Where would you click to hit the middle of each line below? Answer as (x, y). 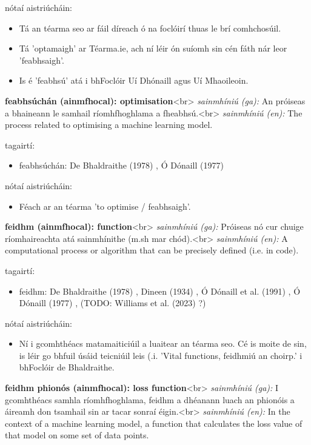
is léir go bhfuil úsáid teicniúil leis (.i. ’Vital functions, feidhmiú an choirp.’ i (161, 355)
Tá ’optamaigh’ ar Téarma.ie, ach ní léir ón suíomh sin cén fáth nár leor (153, 48)
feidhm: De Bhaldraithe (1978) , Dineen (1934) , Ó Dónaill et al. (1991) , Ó (160, 291)
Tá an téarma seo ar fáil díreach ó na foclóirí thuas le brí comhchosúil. (150, 28)
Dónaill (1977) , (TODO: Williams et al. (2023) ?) (112, 303)
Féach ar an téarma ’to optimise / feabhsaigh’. (105, 206)
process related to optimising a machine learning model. (109, 125)
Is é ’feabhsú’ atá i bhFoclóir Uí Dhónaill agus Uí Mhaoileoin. (134, 80)
